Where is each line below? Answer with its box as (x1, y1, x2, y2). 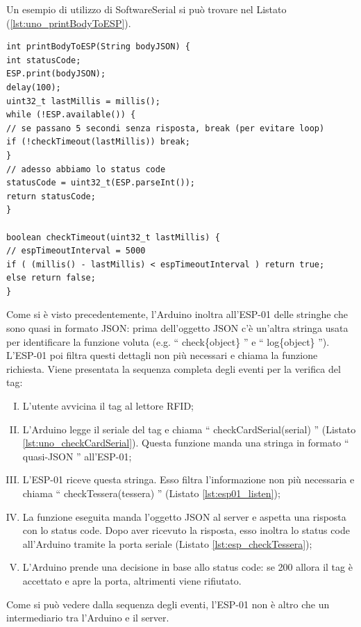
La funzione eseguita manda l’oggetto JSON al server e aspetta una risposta (22, 509, 346, 524)
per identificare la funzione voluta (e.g (6, 334, 169, 349)
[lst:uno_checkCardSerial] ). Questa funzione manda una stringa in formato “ (22, 435, 349, 450)
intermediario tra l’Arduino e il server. (6, 610, 169, 625)
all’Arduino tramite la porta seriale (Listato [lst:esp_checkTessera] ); (22, 536, 312, 551)
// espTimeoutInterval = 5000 (6, 246, 146, 256)
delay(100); (6, 82, 61, 92)
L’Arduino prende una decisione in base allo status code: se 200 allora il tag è (22, 560, 353, 574)
